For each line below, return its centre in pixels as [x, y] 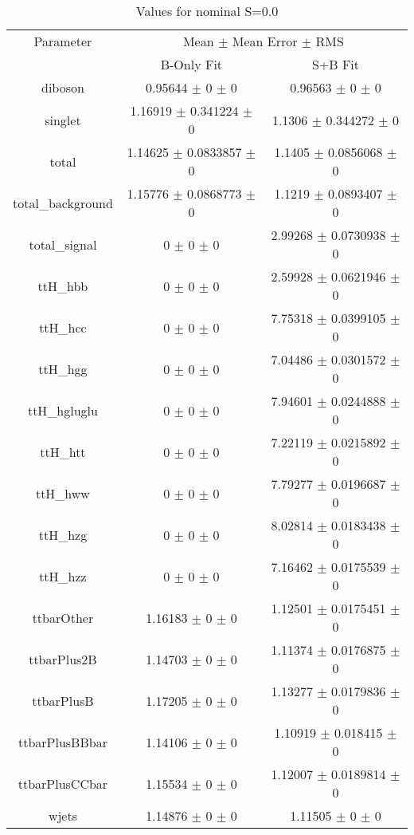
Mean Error [265, 41]
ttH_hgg [63, 368]
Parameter [63, 41]
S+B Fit [336, 64]
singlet [63, 120]
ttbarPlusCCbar [63, 783]
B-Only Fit [191, 64]
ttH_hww [62, 493]
